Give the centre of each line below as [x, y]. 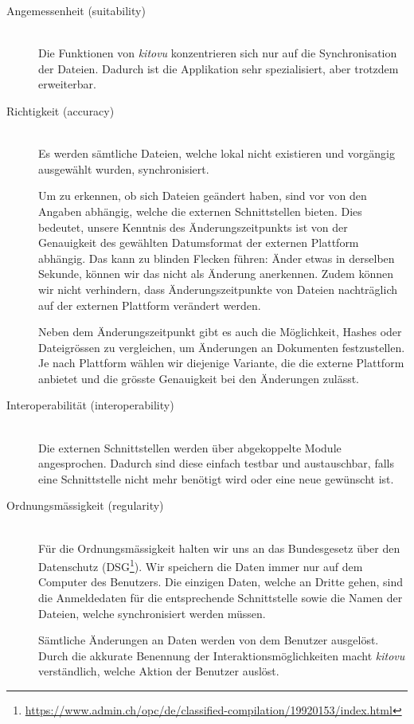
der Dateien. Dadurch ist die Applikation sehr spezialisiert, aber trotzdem [219, 68]
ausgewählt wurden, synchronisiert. [124, 168]
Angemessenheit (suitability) [76, 10]
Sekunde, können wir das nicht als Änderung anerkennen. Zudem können [216, 274]
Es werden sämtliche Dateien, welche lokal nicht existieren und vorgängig [217, 153]
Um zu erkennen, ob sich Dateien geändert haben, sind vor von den [203, 196]
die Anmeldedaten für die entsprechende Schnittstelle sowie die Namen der [221, 598]
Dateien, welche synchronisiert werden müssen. [152, 613]
